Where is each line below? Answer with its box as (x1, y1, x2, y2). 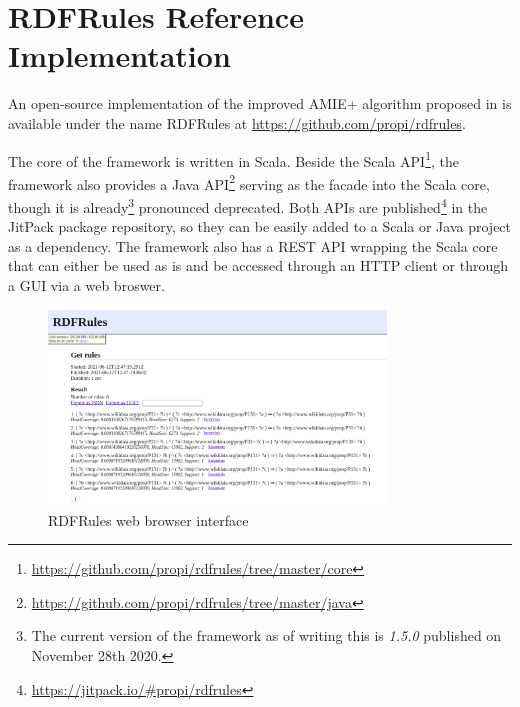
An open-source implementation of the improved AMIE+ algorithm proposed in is (8, 93, 512, 114)
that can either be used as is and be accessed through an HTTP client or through (8, 255, 509, 276)
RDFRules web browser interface (48, 509, 249, 530)
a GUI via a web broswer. (8, 275, 165, 296)
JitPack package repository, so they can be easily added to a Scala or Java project (8, 216, 512, 237)
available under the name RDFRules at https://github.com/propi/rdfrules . (8, 112, 466, 133)
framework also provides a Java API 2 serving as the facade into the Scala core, (8, 170, 490, 194)
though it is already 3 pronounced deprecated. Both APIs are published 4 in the (8, 194, 488, 217)
